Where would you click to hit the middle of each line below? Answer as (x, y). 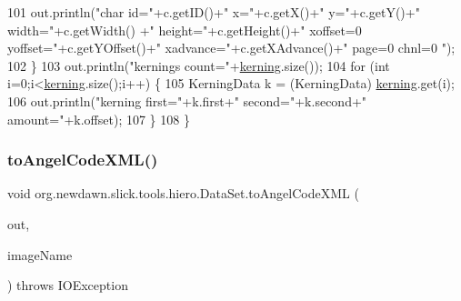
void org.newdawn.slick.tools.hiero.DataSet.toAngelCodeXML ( (183, 193)
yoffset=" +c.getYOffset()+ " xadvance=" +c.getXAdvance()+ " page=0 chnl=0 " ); (231, 48)
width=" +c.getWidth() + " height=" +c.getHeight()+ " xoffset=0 (185, 30)
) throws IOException (68, 285)
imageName (40, 254)
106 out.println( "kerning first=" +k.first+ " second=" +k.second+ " (187, 100)
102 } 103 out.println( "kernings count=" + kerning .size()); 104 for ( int (199, 65)
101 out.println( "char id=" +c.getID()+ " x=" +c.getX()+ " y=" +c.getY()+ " (214, 12)
